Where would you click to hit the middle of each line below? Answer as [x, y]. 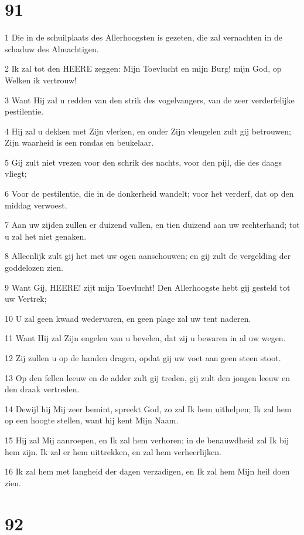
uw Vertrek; [26, 299]
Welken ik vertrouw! [41, 80]
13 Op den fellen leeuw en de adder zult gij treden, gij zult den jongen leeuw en [147, 377]
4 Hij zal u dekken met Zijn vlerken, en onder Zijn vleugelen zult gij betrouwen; [148, 131]
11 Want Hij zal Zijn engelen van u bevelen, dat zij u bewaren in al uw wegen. [145, 338]
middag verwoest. [36, 205]
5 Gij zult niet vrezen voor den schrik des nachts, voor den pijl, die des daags [144, 162]
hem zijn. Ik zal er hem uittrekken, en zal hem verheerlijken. [113, 451]
